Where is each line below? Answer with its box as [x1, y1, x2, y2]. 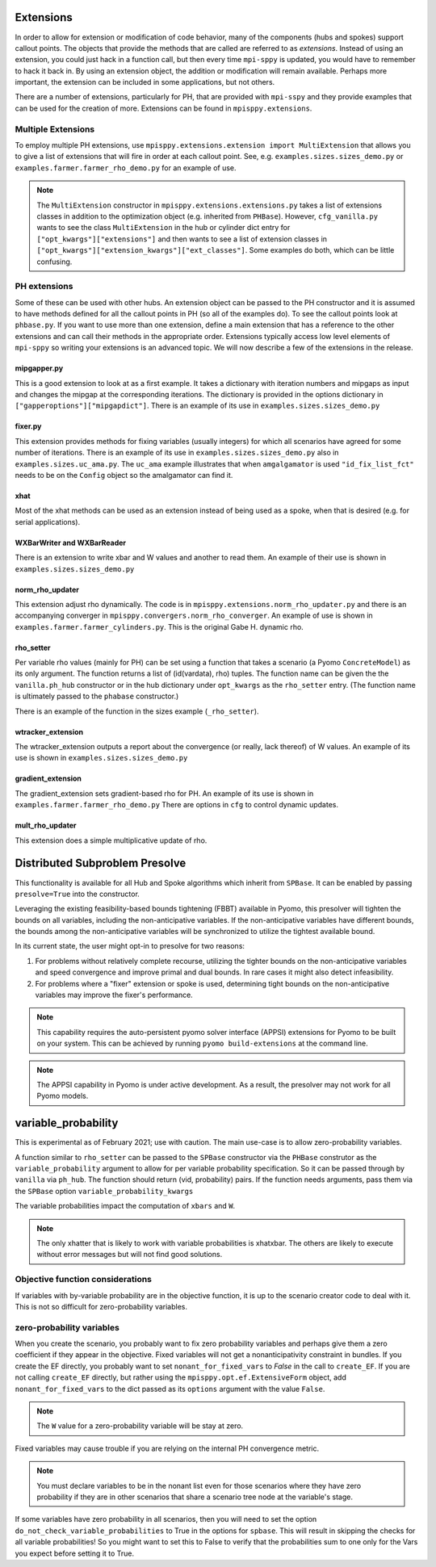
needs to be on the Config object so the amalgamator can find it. [15, 470, 233, 480]
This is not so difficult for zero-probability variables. [15, 1301, 187, 1311]
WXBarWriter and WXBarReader [15, 538, 127, 547]
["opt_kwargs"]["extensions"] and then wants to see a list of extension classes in [36, 234, 327, 244]
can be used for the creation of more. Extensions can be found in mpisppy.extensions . [15, 103, 312, 113]
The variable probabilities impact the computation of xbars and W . [15, 1201, 236, 1211]
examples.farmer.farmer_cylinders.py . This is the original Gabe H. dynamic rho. [15, 622, 304, 631]
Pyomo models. [36, 1091, 89, 1101]
